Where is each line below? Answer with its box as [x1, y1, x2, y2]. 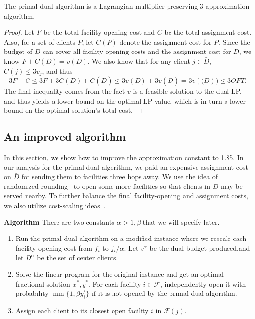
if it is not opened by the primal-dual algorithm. [91, 288, 237, 298]
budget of [4, 46, 32, 56]
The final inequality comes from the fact [4, 86, 125, 96]
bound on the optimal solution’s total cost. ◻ [4, 105, 142, 115]
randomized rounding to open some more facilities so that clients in [4, 181, 211, 191]
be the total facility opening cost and [43, 27, 155, 37]
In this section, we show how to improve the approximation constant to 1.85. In [4, 152, 244, 162]
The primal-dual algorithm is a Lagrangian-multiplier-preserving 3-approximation [4, 1, 250, 11]
